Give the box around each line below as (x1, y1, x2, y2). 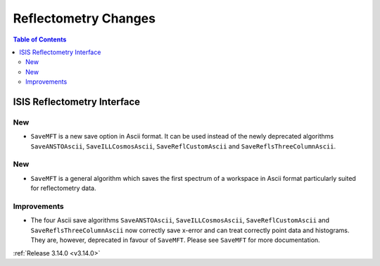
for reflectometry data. (30, 184, 96, 193)
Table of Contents (13, 35, 67, 44)
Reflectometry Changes (13, 11, 156, 26)
